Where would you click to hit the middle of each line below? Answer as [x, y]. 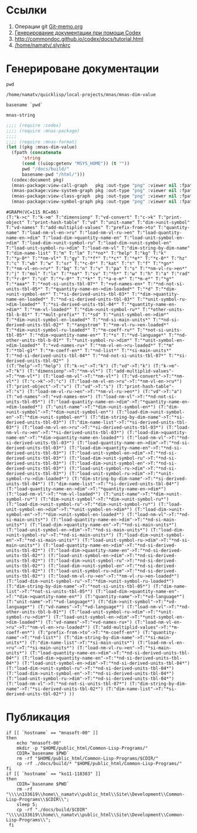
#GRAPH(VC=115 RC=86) [33, 212]
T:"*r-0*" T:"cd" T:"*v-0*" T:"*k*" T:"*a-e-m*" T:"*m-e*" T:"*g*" [90, 279]
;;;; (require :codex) [34, 125]
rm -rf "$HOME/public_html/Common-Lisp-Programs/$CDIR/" [88, 758]
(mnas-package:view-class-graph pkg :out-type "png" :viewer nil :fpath [103, 196]
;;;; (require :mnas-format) [42, 142]
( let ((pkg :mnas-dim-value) [42, 147]
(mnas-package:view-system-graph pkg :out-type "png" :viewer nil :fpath [103, 191]
